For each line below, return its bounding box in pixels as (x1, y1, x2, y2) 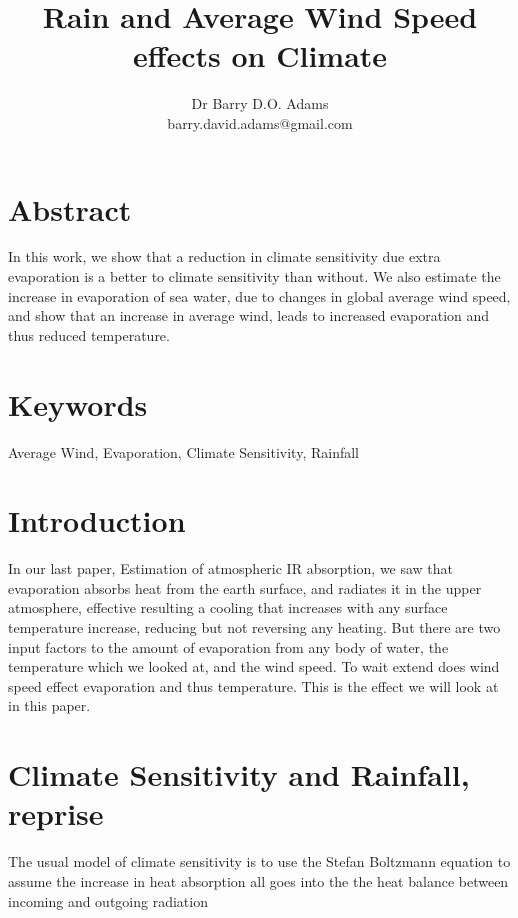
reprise (8, 793, 104, 834)
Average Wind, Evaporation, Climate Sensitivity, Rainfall (8, 441, 359, 462)
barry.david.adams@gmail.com (167, 112, 353, 133)
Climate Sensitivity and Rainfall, (8, 754, 470, 795)
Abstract (8, 188, 132, 229)
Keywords (8, 383, 148, 424)
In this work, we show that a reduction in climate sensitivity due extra (8, 246, 441, 267)
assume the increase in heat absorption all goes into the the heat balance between (8, 870, 509, 891)
